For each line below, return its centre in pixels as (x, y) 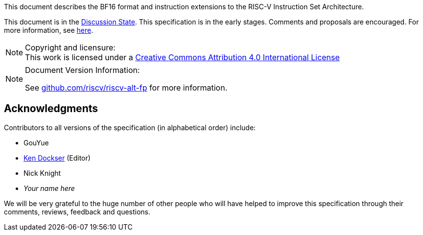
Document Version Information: (82, 70)
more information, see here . (49, 30)
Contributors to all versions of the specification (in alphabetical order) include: (130, 127)
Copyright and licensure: (70, 47)
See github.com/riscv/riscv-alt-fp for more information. (126, 88)
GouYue (36, 142)
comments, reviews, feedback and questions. (77, 211)
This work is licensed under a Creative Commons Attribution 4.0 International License (182, 57)
